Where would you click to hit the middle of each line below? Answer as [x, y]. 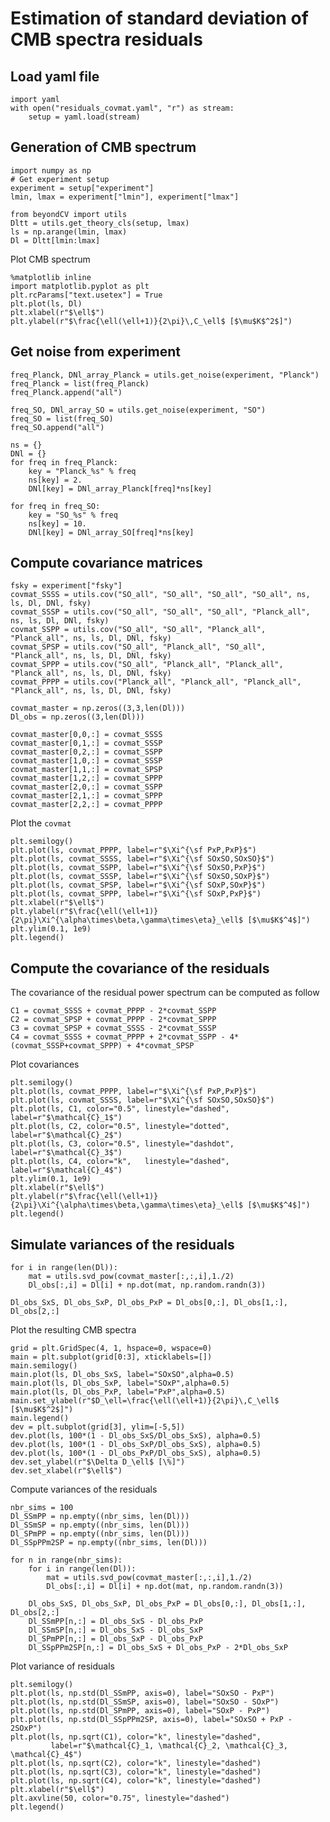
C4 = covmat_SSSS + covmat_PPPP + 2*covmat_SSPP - [118, 1037]
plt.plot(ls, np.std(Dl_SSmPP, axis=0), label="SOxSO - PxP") [142, 1693]
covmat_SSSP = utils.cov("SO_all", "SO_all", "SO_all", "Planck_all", [160, 612]
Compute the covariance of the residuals [140, 968]
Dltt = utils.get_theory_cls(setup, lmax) [100, 223]
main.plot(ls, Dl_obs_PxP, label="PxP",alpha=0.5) [118, 1392]
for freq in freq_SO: [55, 506]
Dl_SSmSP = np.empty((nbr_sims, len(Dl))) [100, 1525]
